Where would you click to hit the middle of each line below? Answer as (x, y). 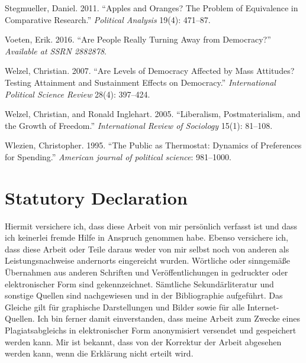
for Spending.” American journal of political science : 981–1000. (118, 156)
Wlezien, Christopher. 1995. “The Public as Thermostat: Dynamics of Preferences (153, 145)
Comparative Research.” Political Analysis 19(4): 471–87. (108, 19)
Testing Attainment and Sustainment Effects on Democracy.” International (140, 82)
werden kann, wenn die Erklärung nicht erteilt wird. (99, 353)
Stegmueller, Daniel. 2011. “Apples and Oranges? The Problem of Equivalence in (152, 8)
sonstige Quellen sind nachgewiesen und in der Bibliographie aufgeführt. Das (144, 295)
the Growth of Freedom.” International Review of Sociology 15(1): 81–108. (139, 125)
